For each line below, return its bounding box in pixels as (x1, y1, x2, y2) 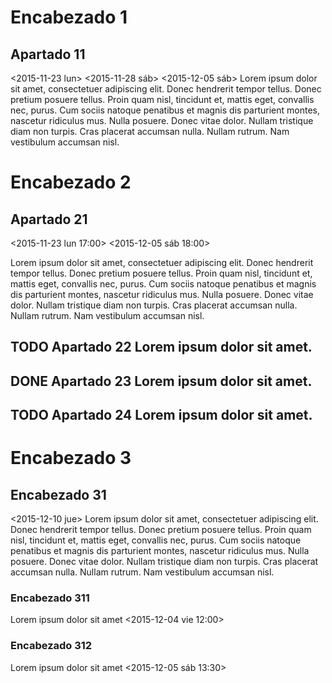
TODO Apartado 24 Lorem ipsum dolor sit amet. (10, 407, 313, 424)
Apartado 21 (10, 211, 88, 228)
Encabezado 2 (10, 171, 132, 194)
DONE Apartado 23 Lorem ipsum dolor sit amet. (10, 372, 313, 390)
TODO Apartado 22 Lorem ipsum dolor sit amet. (10, 339, 313, 356)
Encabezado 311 (10, 591, 90, 605)
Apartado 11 (10, 46, 86, 63)
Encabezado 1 (10, 6, 128, 29)
